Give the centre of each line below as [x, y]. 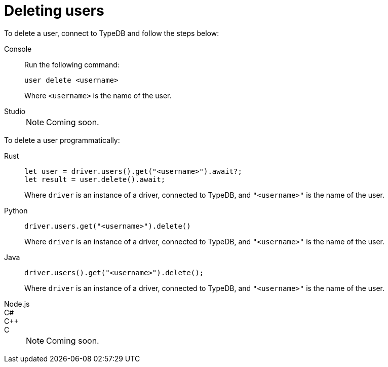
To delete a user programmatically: [62, 140]
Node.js [17, 304]
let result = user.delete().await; [95, 179]
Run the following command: [72, 64]
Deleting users [54, 11]
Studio [15, 111]
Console [18, 49]
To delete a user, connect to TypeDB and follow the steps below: [112, 33]
